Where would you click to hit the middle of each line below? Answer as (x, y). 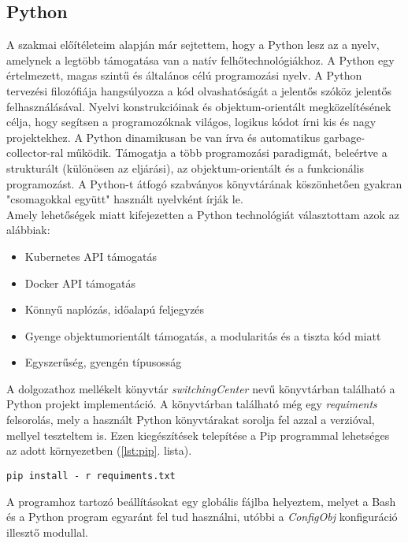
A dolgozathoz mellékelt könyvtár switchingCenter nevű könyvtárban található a (201, 388)
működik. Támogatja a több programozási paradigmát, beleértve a (227, 152)
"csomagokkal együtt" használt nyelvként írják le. (125, 199)
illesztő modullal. (47, 532)
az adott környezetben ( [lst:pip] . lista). (99, 450)
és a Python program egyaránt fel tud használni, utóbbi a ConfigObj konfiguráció (202, 517)
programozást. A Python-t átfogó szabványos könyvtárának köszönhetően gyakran (204, 183)
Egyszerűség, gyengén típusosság (103, 362)
